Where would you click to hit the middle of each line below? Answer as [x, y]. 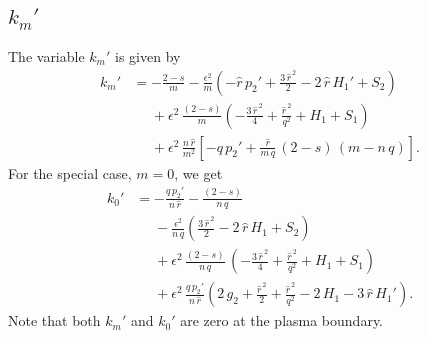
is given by [148, 55]
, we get [198, 172]
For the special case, [70, 172]
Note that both [54, 320]
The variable [46, 55]
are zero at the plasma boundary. [282, 320]
